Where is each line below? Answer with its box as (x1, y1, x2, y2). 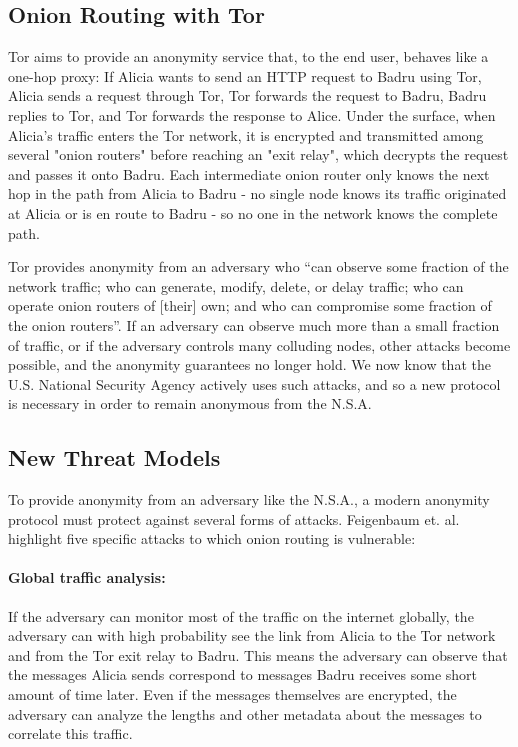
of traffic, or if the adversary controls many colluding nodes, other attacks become (8, 334, 511, 355)
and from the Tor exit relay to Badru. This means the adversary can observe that (8, 644, 508, 665)
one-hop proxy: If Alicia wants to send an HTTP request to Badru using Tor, (8, 65, 482, 86)
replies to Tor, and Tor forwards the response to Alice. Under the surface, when (8, 104, 496, 125)
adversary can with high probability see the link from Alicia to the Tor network (8, 625, 496, 646)
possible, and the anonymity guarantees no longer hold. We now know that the (8, 354, 491, 375)
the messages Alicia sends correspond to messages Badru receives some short (8, 664, 478, 685)
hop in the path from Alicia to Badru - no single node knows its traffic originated (8, 183, 507, 204)
